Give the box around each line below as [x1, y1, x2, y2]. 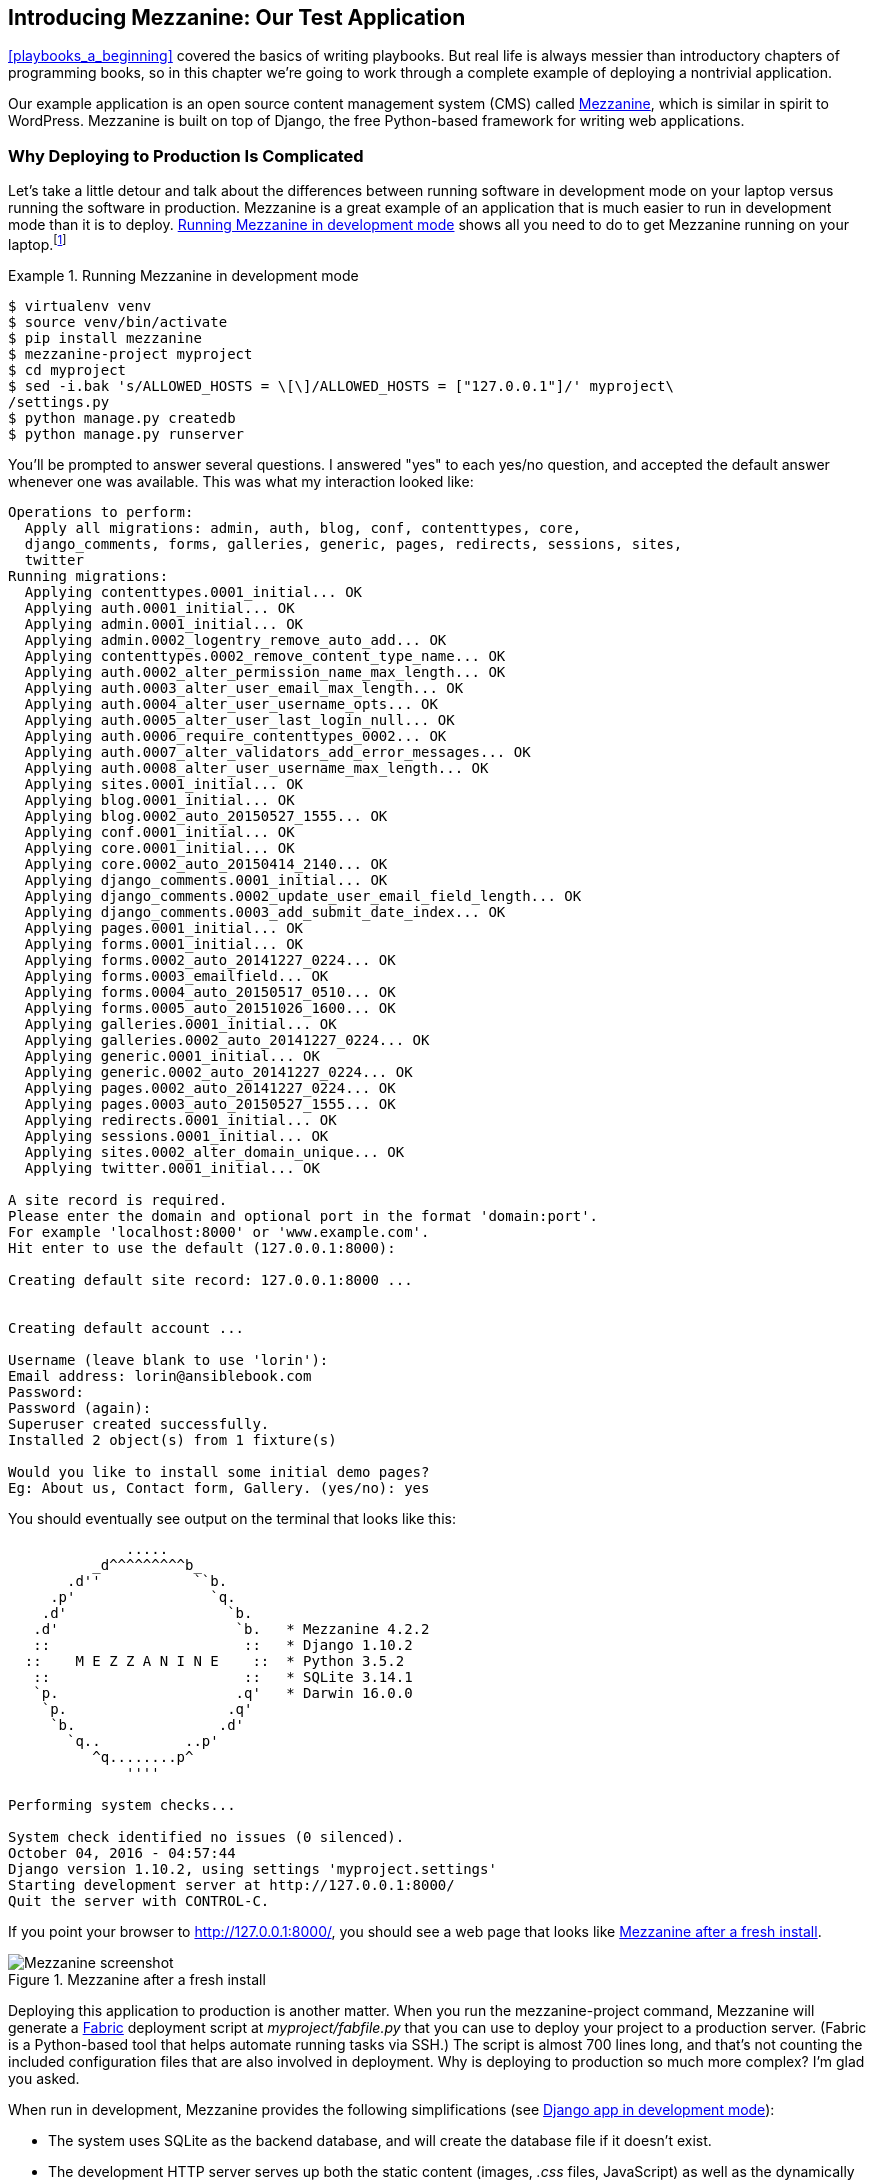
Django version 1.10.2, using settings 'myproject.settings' [8, 1860, 497, 1877]
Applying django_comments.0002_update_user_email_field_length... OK [24, 887, 582, 904]
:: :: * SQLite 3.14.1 [33, 1668, 413, 1685]
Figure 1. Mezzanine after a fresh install [8, 1970, 266, 1988]
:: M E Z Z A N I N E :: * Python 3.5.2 [24, 1652, 405, 1669]
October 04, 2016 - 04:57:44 [8, 1844, 236, 1861]
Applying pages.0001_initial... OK [24, 919, 304, 936]
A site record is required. [8, 1191, 228, 1208]
